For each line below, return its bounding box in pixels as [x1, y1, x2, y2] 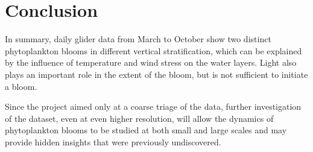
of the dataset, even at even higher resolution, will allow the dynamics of [5, 112, 274, 124]
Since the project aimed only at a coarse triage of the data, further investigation [5, 100, 302, 113]
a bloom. [5, 80, 37, 92]
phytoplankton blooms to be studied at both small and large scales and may [5, 124, 287, 136]
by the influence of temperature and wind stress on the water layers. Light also [5, 56, 297, 69]
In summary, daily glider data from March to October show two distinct [5, 33, 271, 45]
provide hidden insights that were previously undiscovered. [5, 135, 221, 148]
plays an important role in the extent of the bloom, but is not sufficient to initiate [5, 68, 308, 80]
